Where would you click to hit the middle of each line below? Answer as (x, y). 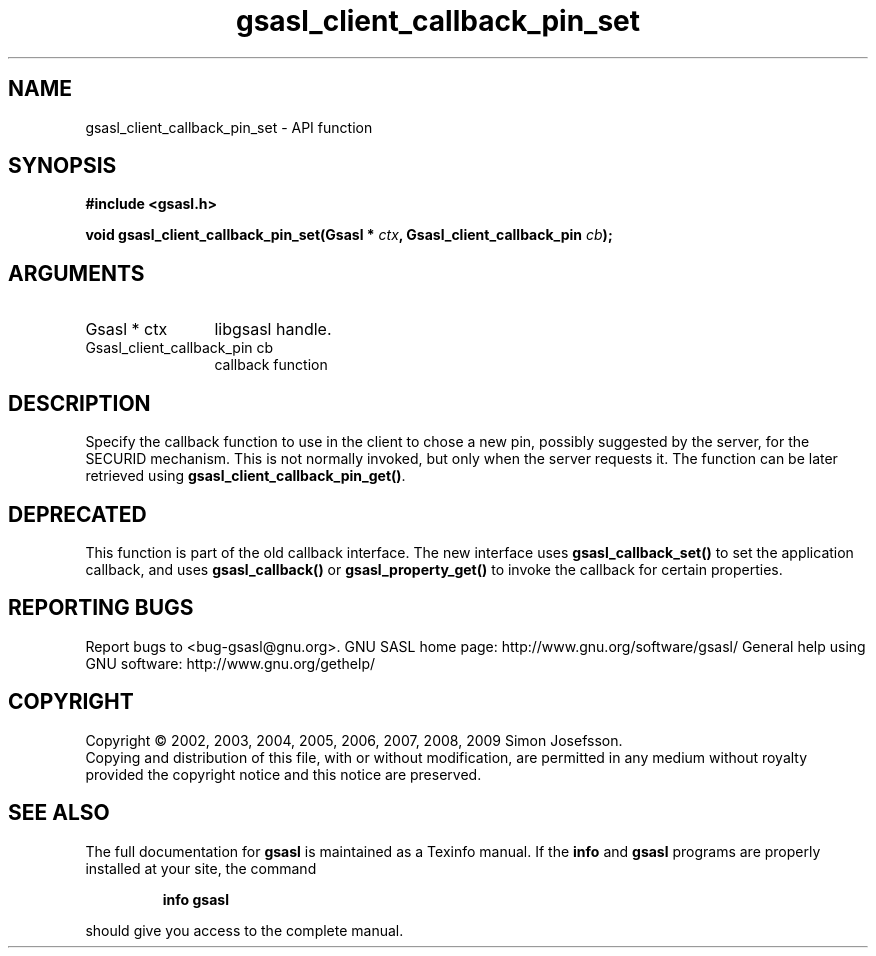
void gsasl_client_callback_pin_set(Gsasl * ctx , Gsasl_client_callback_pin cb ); (349, 235)
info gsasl (195, 899)
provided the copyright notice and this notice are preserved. (283, 774)
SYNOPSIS (62, 166)
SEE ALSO (59, 813)
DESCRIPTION (79, 403)
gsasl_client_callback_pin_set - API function (229, 127)
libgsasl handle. (273, 329)
